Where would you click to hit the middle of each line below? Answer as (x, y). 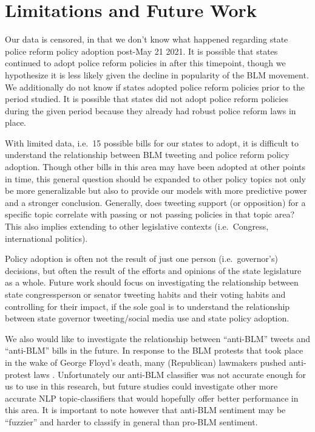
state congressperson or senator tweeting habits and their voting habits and (145, 294)
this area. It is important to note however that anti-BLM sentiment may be (145, 410)
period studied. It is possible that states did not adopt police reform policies (147, 99)
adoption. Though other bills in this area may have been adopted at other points (155, 167)
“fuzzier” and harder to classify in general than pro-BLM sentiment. (131, 421)
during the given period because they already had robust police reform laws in (151, 110)
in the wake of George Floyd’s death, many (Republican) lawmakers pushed (146, 362)
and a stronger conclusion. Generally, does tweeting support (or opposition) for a (155, 202)
